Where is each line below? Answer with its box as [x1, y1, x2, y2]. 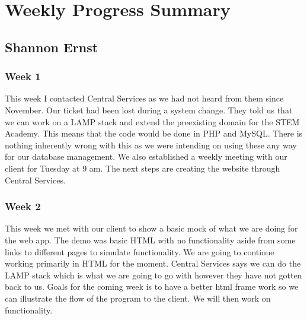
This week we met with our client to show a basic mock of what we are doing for [5, 222, 298, 235]
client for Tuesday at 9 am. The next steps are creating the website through [5, 161, 280, 174]
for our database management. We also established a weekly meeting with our [5, 150, 287, 163]
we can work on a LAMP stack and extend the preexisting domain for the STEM [5, 115, 300, 128]
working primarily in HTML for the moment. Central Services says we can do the [5, 257, 301, 270]
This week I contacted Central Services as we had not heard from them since [5, 92, 284, 104]
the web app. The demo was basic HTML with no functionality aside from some [5, 233, 296, 246]
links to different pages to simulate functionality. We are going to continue [5, 245, 274, 258]
